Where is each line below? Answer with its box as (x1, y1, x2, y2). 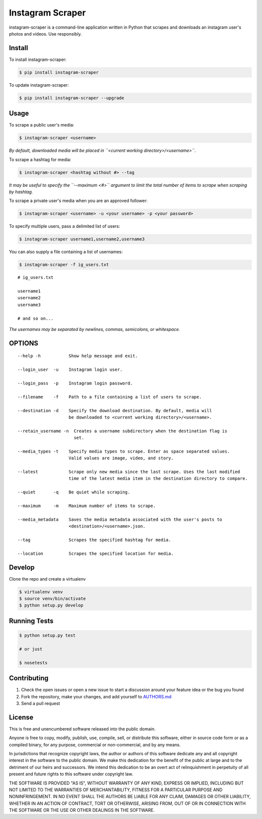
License (9, 713, 33, 721)
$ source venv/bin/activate (19, 596, 86, 601)
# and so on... (17, 315, 54, 321)
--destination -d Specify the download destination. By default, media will (17, 408, 212, 413)
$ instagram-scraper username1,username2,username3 (19, 237, 145, 242)
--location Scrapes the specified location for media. (17, 550, 174, 556)
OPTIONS (9, 339, 38, 347)
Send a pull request (21, 700, 60, 706)
